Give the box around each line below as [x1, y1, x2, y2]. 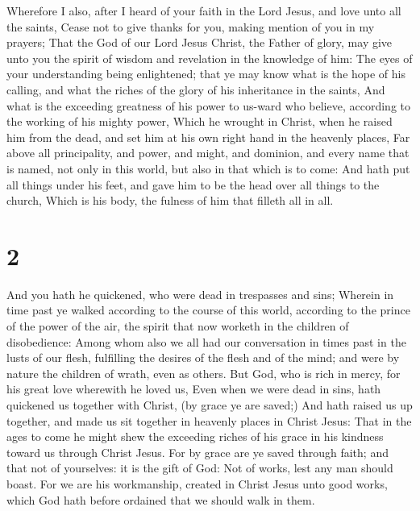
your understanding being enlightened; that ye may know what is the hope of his [6, 65, 406, 82]
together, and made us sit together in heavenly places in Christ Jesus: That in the [6, 412, 412, 429]
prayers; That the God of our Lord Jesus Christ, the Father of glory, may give [6, 34, 393, 51]
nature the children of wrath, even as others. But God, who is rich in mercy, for [6, 364, 401, 381]
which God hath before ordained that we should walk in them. [6, 491, 315, 508]
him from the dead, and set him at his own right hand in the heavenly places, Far [6, 128, 410, 145]
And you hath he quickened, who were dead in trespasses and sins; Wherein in [6, 285, 394, 302]
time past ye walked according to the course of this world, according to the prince [6, 301, 410, 318]
